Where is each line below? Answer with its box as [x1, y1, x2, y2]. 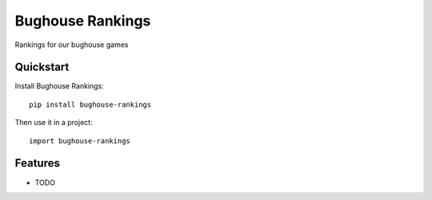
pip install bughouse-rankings [29, 100, 152, 109]
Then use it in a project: [14, 118, 93, 127]
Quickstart [14, 61, 70, 74]
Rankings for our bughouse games [14, 40, 129, 49]
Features [14, 156, 60, 171]
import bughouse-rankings [29, 136, 131, 145]
